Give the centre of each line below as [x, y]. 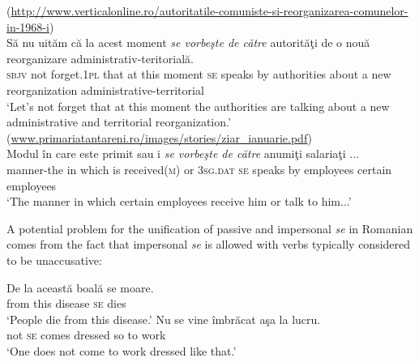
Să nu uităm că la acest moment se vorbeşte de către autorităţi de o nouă [188, 43]
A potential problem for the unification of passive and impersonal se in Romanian [210, 228]
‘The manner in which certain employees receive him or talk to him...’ [179, 201]
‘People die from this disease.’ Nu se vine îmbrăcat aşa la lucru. [164, 319]
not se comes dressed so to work [86, 335]
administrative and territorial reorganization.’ [119, 122]
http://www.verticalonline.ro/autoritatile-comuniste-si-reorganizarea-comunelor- [209, 11]
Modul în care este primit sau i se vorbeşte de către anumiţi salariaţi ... [183, 153]
